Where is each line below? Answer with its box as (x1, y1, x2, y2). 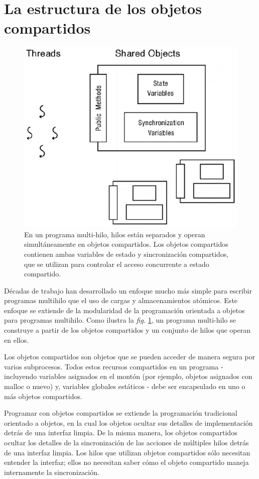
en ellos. (4, 334, 29, 345)
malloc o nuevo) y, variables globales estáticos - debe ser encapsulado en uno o (4, 381, 245, 392)
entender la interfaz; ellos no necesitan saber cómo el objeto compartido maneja (4, 457, 249, 467)
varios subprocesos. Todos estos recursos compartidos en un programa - (4, 361, 223, 371)
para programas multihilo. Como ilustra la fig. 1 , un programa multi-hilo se (4, 315, 236, 325)
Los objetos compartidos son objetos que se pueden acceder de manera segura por (4, 351, 255, 362)
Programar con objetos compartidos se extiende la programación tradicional (4, 408, 237, 418)
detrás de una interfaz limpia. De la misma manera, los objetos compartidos (4, 427, 237, 438)
